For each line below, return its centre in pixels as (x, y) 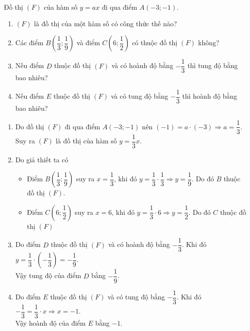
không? (209, 43)
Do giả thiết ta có (42, 159)
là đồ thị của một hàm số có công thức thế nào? (105, 23)
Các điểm (29, 43)
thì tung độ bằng (213, 65)
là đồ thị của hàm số (86, 141)
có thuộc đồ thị (155, 43)
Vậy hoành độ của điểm (50, 322)
